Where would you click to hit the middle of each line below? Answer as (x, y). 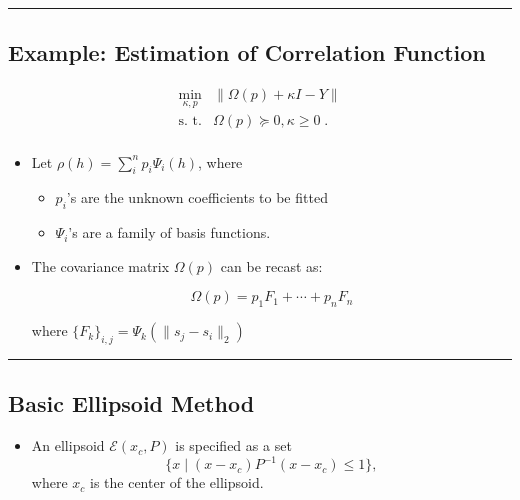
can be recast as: (271, 265)
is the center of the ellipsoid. (176, 482)
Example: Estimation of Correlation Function (247, 52)
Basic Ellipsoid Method (131, 403)
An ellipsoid (68, 445)
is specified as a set (233, 445)
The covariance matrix (100, 265)
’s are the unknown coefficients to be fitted (197, 197)
